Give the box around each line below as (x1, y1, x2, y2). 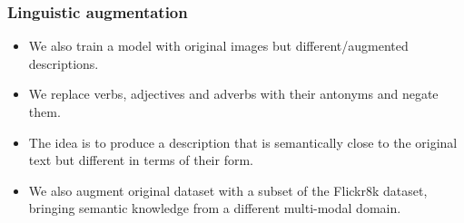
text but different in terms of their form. (28, 150, 253, 170)
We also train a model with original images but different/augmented (28, 36, 409, 55)
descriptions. (28, 53, 99, 73)
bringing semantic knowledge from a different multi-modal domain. (28, 199, 401, 218)
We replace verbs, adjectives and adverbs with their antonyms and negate (28, 84, 439, 103)
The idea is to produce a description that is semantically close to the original (28, 132, 458, 151)
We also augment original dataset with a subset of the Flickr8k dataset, (28, 180, 428, 199)
